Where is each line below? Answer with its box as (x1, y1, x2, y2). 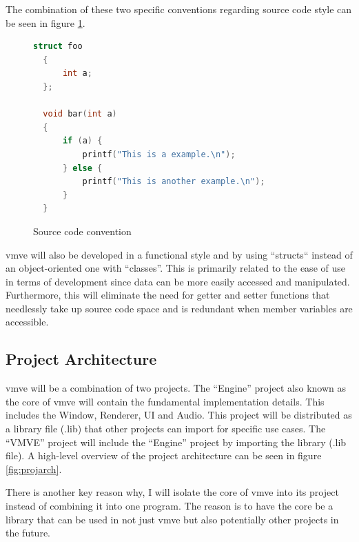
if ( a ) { (62, 136, 103, 146)
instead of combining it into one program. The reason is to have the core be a (6, 499, 334, 513)
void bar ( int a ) (43, 109, 117, 119)
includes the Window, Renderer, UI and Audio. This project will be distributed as (6, 408, 352, 422)
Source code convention (33, 223, 132, 238)
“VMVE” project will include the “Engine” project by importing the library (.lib (6, 434, 347, 449)
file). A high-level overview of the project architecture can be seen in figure (6, 448, 322, 463)
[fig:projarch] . (6, 461, 62, 476)
